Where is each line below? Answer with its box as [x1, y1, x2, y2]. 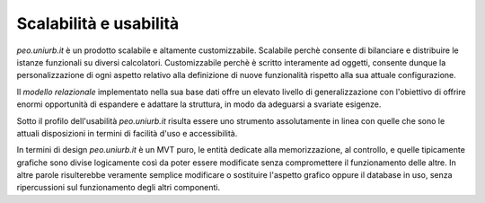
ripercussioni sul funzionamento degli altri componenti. [16, 182, 221, 193]
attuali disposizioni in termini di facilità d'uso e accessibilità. [16, 128, 238, 138]
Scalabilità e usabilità [16, 13, 180, 33]
